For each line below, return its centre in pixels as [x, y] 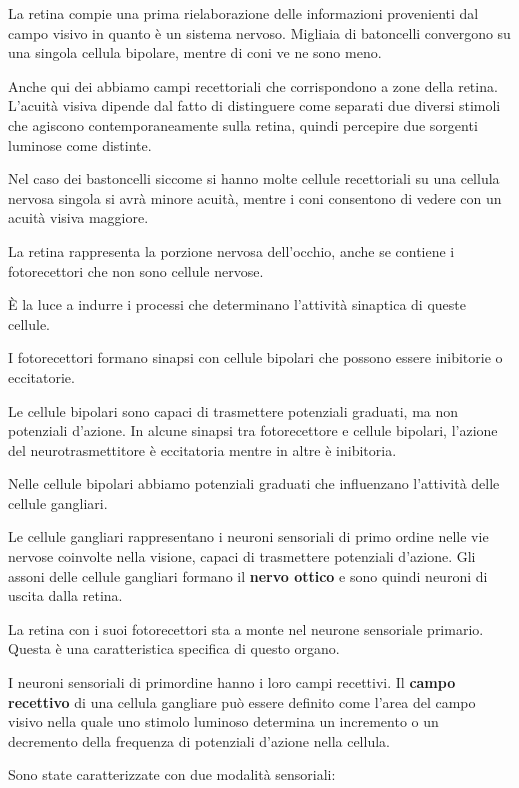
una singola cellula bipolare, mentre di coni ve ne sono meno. [195, 52]
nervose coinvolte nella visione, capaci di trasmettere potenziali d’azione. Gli [242, 556]
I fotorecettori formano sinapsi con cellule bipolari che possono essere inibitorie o [255, 357]
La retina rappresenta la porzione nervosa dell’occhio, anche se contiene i [231, 250]
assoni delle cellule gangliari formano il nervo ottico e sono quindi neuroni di [248, 575]
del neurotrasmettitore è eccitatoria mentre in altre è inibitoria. [202, 449]
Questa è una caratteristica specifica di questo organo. [174, 648]
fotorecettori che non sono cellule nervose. [136, 270]
